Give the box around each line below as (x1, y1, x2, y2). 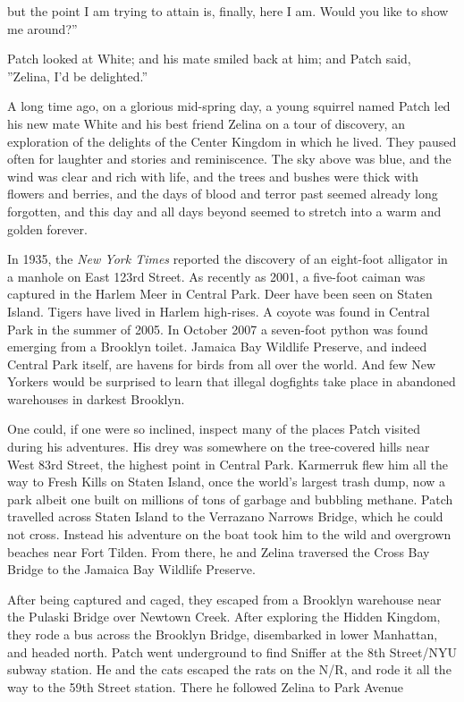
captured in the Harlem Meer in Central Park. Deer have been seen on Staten (7, 284, 433, 303)
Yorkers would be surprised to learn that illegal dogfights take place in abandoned (7, 372, 456, 391)
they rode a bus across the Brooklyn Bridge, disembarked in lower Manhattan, (7, 625, 438, 643)
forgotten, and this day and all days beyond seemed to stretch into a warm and (7, 201, 442, 220)
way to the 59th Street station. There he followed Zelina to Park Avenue (7, 677, 403, 696)
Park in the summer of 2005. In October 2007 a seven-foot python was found (7, 319, 428, 338)
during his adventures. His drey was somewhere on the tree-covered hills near (7, 437, 430, 456)
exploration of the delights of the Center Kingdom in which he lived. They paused (7, 131, 457, 150)
